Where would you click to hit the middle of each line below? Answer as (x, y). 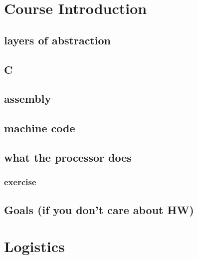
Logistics (34, 246)
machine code (40, 128)
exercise (20, 182)
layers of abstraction (58, 40)
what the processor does (68, 157)
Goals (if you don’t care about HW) (99, 209)
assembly (28, 99)
